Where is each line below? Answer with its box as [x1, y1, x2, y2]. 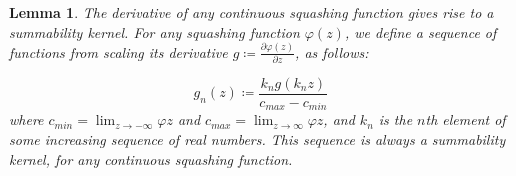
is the [378, 109, 413, 130]
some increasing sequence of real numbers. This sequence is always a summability [9, 128, 506, 149]
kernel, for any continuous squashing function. [9, 148, 293, 169]
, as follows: [295, 41, 369, 62]
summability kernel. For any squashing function [9, 21, 300, 42]
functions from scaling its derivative [9, 41, 228, 62]
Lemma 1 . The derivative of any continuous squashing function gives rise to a [9, 2, 494, 22]
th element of [425, 109, 506, 130]
